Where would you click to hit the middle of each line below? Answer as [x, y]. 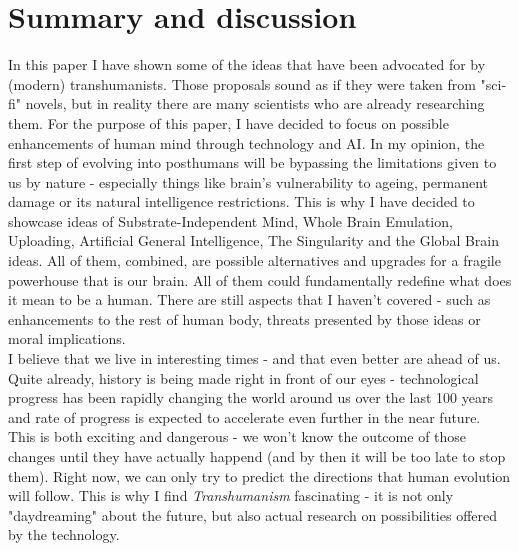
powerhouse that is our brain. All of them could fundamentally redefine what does [260, 279]
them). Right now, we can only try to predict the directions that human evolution [259, 475]
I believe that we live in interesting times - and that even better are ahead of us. [254, 358]
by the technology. [64, 534]
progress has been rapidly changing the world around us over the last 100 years [250, 397]
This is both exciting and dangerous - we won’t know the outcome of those [237, 436]
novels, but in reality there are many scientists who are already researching [255, 103]
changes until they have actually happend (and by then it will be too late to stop [257, 456]
